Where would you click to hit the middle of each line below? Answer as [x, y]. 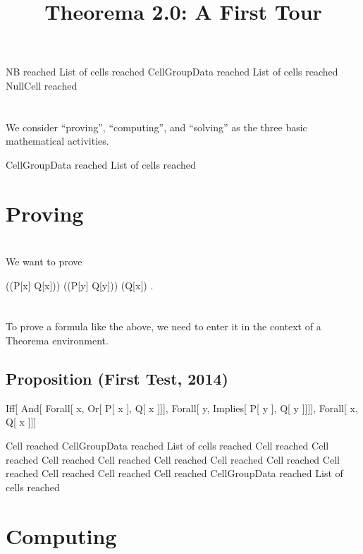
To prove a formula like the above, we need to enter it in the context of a [164, 326]
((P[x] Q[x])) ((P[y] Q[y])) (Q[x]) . [80, 285]
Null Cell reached [42, 85]
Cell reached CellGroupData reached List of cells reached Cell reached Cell [167, 446]
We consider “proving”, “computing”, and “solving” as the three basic [156, 127]
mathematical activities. [57, 141]
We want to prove [44, 261]
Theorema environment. [57, 341]
